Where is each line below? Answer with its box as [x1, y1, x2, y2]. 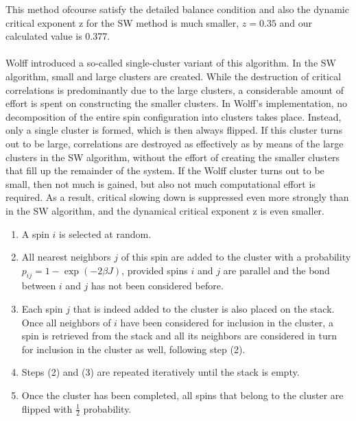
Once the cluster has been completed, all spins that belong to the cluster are [21, 388, 344, 402]
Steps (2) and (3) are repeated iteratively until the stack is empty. [21, 365, 300, 379]
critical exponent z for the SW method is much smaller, [5, 15, 239, 29]
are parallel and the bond [223, 263, 330, 277]
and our [279, 15, 313, 29]
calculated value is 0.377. [5, 29, 110, 43]
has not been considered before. [91, 278, 224, 293]
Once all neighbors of [21, 315, 111, 329]
